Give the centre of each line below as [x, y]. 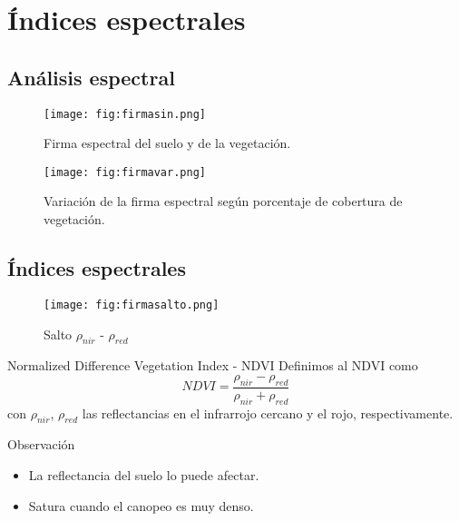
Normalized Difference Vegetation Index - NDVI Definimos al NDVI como [213, 365]
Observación [41, 444]
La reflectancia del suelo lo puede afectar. [144, 474]
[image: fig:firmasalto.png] [132, 305]
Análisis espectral [91, 77]
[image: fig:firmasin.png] [125, 114]
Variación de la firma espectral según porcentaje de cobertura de [223, 201]
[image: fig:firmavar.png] [125, 172]
